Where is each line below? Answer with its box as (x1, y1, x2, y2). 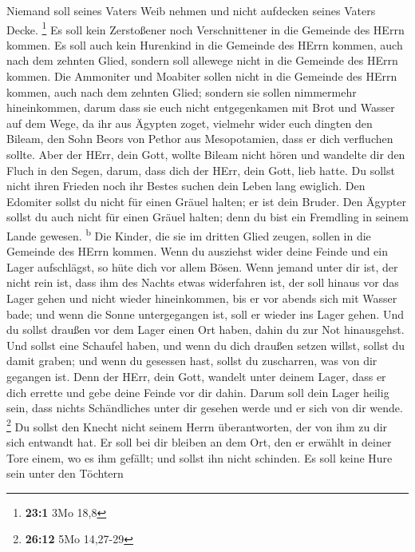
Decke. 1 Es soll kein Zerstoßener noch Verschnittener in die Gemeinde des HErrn (6, 18, 405, 38)
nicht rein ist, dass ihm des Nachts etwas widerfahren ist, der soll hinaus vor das (6, 274, 399, 291)
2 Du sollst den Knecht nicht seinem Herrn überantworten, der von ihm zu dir (6, 415, 388, 435)
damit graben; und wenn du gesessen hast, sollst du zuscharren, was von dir (6, 352, 377, 369)
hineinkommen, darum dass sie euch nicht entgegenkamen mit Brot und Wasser (6, 99, 395, 116)
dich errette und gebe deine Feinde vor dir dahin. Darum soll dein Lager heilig (6, 383, 389, 400)
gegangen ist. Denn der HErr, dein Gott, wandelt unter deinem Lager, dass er (6, 367, 386, 384)
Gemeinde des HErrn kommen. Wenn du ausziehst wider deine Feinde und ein (6, 243, 389, 260)
